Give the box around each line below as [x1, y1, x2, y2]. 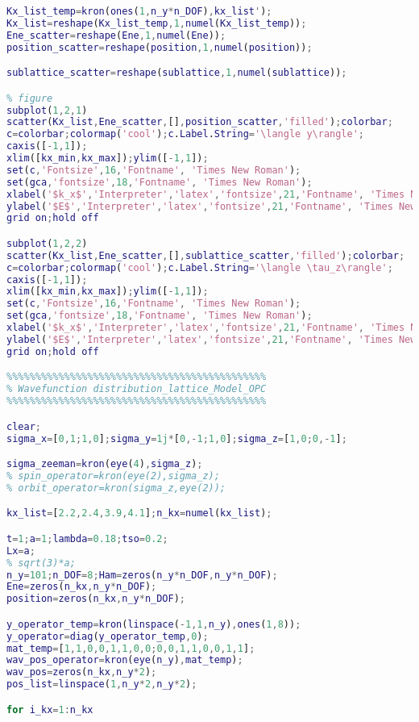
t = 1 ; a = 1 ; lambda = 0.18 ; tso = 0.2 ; [6, 532, 168, 545]
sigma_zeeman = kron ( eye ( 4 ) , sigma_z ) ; [6, 458, 203, 470]
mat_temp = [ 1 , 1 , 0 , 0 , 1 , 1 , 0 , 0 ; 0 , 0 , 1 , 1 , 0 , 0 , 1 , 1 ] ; [6, 642, 255, 654]
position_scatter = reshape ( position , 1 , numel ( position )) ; [6, 41, 313, 53]
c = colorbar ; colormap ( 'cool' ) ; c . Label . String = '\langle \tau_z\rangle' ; [6, 261, 393, 273]
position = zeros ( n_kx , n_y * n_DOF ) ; [6, 593, 186, 605]
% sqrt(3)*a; [6, 557, 76, 569]
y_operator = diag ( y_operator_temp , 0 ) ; [6, 630, 209, 642]
